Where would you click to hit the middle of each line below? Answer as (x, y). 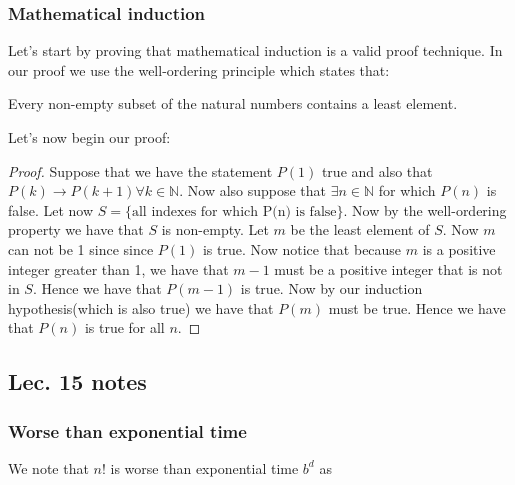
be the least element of (360, 229)
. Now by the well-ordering (425, 209)
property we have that (76, 229)
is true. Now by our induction (331, 288)
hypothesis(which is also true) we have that (141, 307)
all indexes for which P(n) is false (234, 211)
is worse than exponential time (204, 467)
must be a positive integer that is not (388, 268)
